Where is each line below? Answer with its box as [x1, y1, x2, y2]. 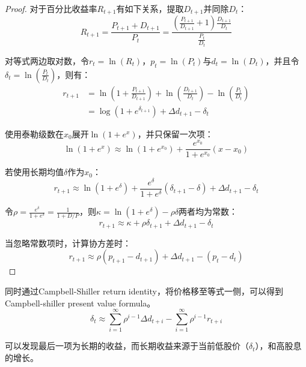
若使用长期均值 [5, 166, 64, 178]
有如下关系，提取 [116, 2, 184, 14]
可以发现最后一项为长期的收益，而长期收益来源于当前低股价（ [5, 339, 249, 352]
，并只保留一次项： [137, 127, 213, 140]
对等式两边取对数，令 [5, 54, 89, 67]
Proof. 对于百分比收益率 [5, 2, 97, 14]
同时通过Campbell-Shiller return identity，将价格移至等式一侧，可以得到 [5, 285, 283, 297]
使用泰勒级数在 [5, 127, 64, 140]
